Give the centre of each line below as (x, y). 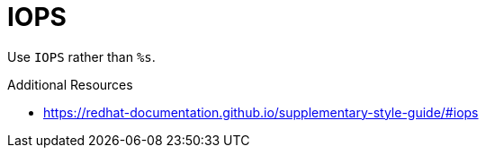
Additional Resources (70, 84)
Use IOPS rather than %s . (81, 56)
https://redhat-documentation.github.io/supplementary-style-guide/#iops (261, 112)
